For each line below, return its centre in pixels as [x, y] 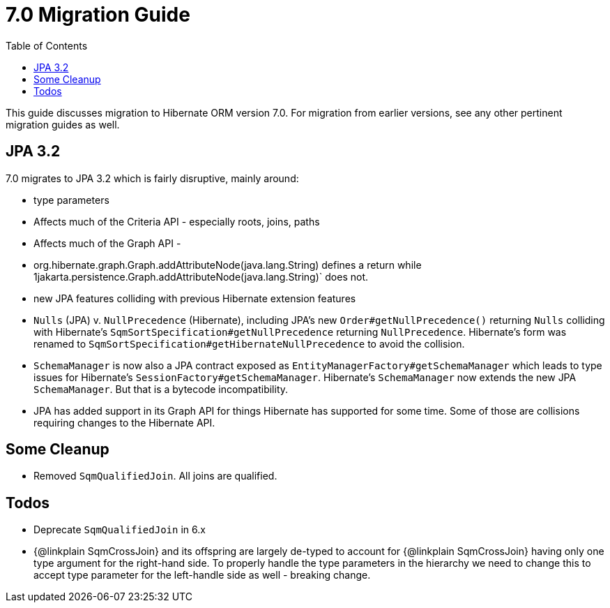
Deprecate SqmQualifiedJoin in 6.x [120, 530]
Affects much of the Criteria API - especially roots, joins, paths [177, 221]
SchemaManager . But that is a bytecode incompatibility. [161, 389]
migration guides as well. [63, 124]
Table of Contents [47, 45]
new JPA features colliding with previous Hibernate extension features [195, 298]
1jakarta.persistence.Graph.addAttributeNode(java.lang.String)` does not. [201, 276]
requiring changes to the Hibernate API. [124, 422]
